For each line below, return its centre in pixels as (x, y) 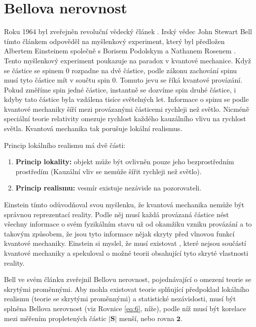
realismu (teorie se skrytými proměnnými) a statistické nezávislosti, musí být (120, 299)
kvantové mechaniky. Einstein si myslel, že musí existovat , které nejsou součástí (125, 243)
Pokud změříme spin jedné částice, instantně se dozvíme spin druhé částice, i (120, 89)
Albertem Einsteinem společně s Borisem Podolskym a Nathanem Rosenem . (120, 51)
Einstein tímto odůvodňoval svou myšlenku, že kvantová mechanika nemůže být (124, 205)
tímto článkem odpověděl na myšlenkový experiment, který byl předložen (114, 41)
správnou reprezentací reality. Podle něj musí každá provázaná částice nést (117, 214)
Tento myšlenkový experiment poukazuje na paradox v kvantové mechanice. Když (128, 60)
